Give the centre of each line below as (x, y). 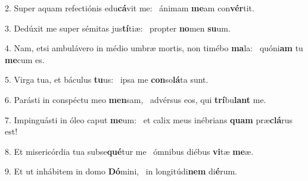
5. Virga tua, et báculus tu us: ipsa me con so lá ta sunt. (107, 79)
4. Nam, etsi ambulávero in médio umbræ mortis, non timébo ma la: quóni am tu (154, 48)
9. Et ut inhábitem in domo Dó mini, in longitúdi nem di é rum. (121, 171)
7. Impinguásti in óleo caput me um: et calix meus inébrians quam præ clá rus (149, 119)
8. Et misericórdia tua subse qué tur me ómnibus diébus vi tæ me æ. (129, 151)
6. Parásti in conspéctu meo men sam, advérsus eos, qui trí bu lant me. (136, 99)
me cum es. (25, 59)
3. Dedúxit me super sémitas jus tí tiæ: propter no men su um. (118, 28)
